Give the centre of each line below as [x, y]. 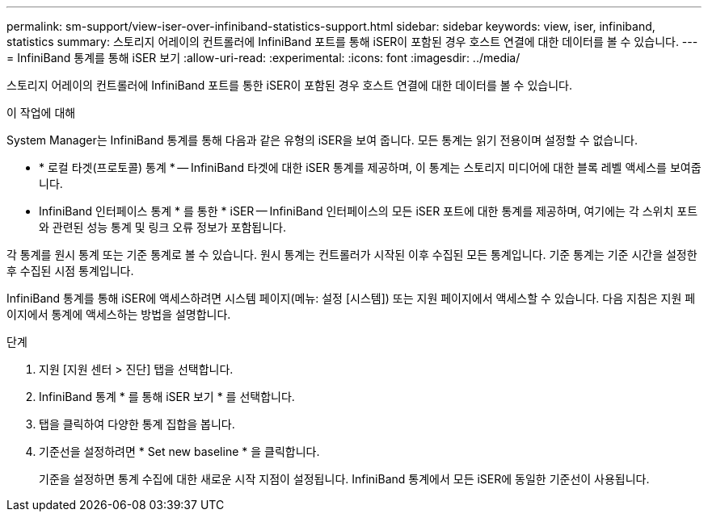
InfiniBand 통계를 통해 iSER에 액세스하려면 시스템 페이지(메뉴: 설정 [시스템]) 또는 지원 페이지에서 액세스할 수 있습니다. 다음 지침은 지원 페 [351, 298]
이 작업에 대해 [41, 113]
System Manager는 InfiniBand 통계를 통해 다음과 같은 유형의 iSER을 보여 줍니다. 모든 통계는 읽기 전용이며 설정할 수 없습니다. [322, 140]
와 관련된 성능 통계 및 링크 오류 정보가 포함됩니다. [163, 227]
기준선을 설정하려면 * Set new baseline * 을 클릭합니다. [179, 451]
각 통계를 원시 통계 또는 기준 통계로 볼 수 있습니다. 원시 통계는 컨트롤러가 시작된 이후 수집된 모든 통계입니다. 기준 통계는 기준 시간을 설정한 [352, 255]
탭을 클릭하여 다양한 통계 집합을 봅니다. [137, 424]
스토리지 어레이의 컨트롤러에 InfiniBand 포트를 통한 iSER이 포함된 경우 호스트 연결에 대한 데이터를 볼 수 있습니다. [289, 85]
